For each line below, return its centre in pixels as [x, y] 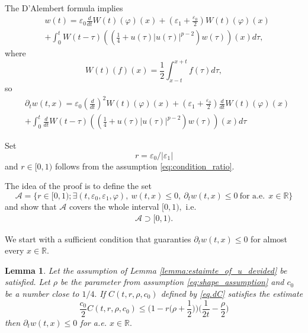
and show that [31, 206]
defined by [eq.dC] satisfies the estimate [232, 293]
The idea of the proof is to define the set [78, 186]
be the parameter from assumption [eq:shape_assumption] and [172, 282]
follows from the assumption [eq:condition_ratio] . [145, 166]
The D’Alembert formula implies [64, 8]
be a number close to [42, 293]
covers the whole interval [114, 206]
